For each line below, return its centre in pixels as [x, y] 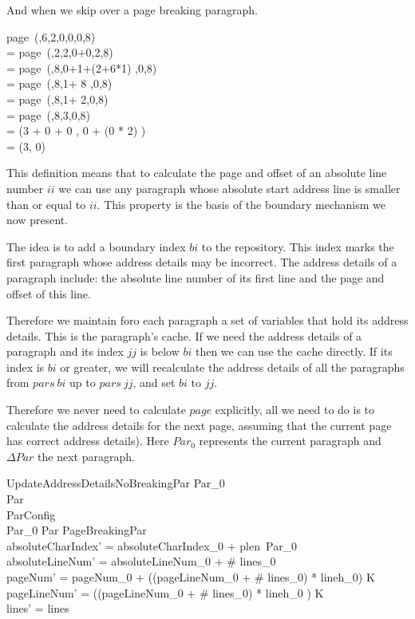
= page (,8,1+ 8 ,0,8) [59, 83]
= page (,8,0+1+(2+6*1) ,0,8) [82, 67]
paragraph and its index [65, 351]
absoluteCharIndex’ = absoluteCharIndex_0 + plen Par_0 [152, 545]
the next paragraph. [86, 456]
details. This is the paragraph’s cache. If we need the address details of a [184, 335]
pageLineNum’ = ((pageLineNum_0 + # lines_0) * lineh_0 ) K [165, 592]
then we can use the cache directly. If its [294, 351]
